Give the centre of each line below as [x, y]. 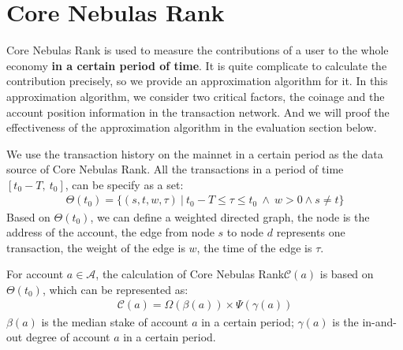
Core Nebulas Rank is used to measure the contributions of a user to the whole [198, 50]
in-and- [379, 321]
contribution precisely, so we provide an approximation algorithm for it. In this [197, 81]
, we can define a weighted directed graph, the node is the [230, 216]
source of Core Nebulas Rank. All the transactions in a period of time [175, 169]
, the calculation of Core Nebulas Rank [190, 274]
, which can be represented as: [115, 289]
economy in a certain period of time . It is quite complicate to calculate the [197, 65]
